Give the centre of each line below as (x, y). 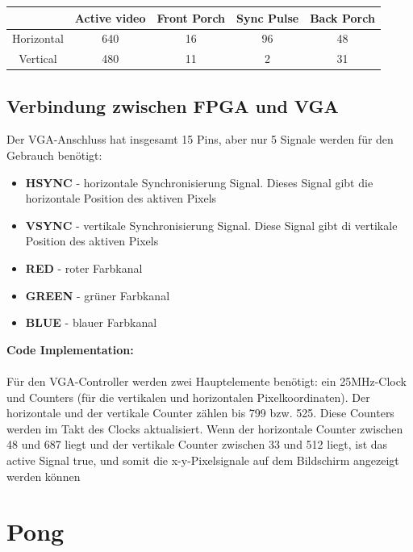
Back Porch (342, 17)
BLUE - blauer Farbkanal (91, 322)
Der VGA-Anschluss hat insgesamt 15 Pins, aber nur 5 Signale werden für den (200, 139)
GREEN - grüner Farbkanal (98, 295)
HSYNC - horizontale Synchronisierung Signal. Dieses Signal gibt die (199, 182)
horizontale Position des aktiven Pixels (121, 198)
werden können (44, 476)
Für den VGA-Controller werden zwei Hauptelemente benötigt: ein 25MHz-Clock (206, 381)
